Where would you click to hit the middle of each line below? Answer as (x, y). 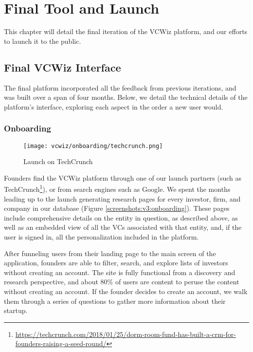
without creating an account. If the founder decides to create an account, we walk (126, 291)
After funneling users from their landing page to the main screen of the (110, 253)
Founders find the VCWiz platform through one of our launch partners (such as (123, 177)
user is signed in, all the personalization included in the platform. (101, 236)
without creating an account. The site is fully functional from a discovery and (120, 272)
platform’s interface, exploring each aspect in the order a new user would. (114, 106)
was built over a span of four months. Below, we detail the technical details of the (126, 97)
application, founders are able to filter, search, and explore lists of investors (116, 263)
